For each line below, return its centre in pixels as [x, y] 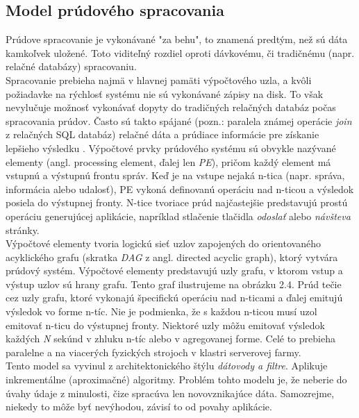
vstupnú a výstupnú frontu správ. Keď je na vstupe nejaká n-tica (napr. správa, [175, 175]
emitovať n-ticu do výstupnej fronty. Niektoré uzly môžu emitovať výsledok [165, 325]
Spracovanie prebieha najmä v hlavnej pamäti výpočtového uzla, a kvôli [159, 80]
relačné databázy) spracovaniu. [71, 66]
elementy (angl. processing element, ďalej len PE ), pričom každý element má [168, 161]
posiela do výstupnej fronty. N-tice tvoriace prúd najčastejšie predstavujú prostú [177, 202]
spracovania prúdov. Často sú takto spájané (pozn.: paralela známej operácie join [179, 120]
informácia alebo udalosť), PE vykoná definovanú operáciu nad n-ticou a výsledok [180, 189]
